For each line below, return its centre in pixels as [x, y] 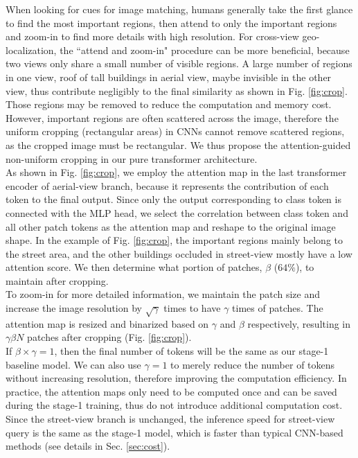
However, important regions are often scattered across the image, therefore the [172, 117]
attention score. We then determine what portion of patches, [134, 267]
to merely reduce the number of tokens [253, 364]
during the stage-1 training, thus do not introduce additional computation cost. [174, 405]
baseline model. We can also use [73, 364]
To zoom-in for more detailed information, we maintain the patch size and [163, 294]
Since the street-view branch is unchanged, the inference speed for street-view [170, 418]
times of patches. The [278, 308]
